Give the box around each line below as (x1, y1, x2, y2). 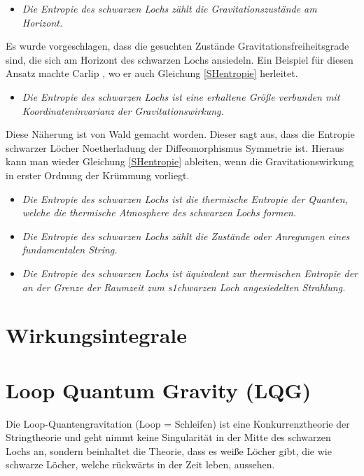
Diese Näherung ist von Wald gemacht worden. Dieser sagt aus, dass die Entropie (6, 127, 355, 141)
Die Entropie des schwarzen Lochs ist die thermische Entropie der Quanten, (22, 191, 348, 206)
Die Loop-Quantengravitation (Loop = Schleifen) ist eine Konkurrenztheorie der (6, 416, 350, 430)
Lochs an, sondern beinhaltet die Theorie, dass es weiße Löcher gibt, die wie (6, 443, 332, 458)
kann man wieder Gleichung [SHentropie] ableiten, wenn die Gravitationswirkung (6, 154, 354, 169)
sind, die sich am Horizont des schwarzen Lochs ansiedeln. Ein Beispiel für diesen (6, 52, 353, 66)
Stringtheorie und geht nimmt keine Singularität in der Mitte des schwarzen (6, 430, 331, 444)
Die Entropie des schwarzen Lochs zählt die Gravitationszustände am (22, 1, 317, 15)
